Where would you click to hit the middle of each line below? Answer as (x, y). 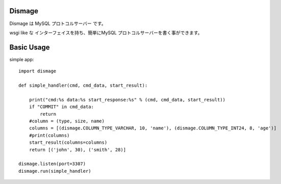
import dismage (37, 71)
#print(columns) (49, 135)
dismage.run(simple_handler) (55, 171)
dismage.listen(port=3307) (52, 164)
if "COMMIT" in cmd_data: (61, 107)
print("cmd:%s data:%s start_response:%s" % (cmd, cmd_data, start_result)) (127, 100)
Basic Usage (30, 47)
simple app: (22, 59)
